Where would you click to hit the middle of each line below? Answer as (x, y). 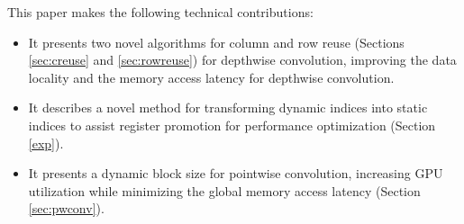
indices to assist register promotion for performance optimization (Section (232, 125)
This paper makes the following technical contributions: (160, 12)
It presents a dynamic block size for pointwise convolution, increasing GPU (236, 173)
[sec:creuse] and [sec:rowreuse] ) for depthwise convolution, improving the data (242, 60)
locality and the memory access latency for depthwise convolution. (211, 77)
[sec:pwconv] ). (66, 208)
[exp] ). (46, 143)
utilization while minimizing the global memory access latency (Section (224, 190)
